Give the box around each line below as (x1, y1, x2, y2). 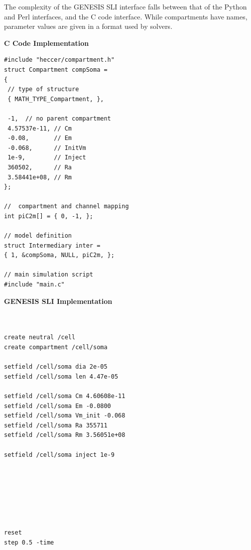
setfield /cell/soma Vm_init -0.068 (4, 412, 125, 419)
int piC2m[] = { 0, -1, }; (4, 212, 93, 220)
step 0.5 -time (4, 539, 54, 546)
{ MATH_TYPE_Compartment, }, (7, 95, 104, 103)
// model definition (4, 232, 72, 240)
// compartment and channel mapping (4, 203, 129, 210)
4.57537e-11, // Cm (7, 125, 72, 132)
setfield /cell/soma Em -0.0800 (4, 402, 111, 410)
